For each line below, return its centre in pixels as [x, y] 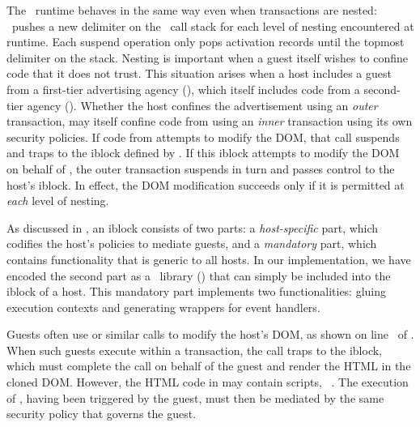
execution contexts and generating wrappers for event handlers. [163, 307]
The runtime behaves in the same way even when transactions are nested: [192, 10]
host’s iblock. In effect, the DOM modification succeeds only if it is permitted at [206, 184]
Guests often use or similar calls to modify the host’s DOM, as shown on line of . [210, 334]
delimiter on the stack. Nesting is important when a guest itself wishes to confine [208, 57]
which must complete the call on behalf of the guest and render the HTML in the [209, 366]
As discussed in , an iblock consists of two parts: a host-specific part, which [193, 227]
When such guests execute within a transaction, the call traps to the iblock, [195, 350]
